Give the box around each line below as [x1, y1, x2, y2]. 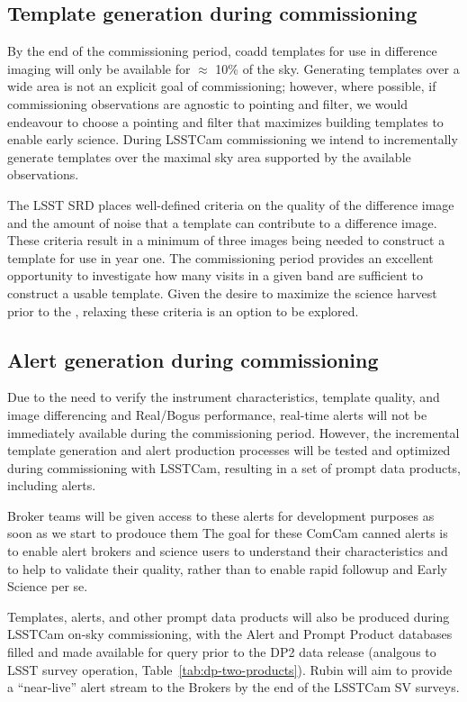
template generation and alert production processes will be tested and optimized [7, 441, 451, 460]
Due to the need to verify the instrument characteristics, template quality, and [7, 387, 440, 406]
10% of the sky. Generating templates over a [215, 59, 460, 77]
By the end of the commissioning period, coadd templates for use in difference [7, 41, 437, 60]
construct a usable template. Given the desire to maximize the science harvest [7, 283, 437, 302]
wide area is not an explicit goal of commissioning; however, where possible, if [7, 77, 436, 96]
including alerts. [7, 476, 96, 495]
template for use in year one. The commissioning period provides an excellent [7, 248, 434, 267]
